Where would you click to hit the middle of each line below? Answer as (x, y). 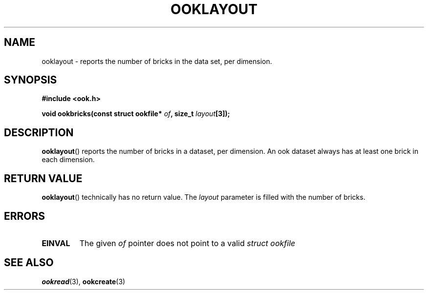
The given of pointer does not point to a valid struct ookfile (187, 243)
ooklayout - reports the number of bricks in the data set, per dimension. (157, 61)
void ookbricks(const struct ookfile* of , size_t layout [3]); (136, 114)
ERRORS (25, 216)
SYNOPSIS (31, 80)
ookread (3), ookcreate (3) (84, 281)
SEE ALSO (29, 263)
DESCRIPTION (39, 132)
